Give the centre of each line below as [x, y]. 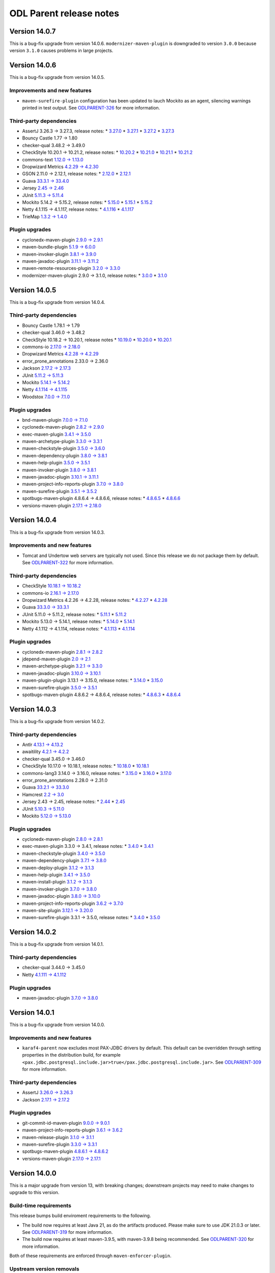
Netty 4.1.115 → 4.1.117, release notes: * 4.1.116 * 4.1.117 [78, 209]
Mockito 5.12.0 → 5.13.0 [47, 816]
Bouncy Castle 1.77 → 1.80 [50, 138]
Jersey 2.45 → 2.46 [43, 188]
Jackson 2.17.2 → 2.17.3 [47, 368]
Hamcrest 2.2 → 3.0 [43, 794]
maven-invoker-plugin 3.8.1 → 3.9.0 [59, 254]
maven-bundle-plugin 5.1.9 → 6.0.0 [59, 247]
